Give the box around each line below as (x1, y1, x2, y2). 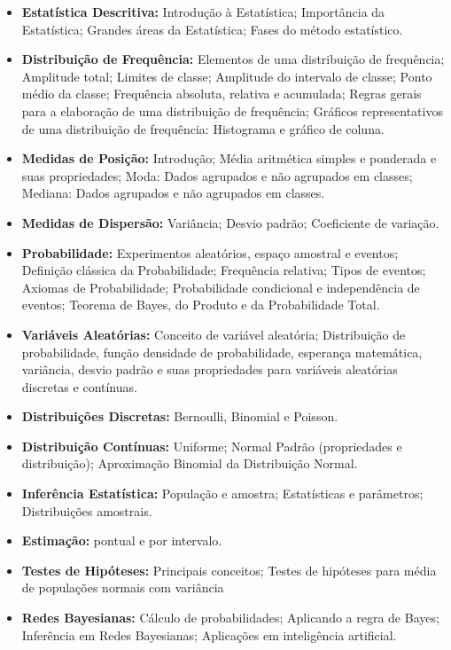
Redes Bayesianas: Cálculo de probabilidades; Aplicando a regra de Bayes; (21, 608, 439, 627)
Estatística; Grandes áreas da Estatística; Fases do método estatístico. (21, 20, 403, 38)
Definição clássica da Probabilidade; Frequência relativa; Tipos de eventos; (21, 261, 426, 279)
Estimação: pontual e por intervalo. (21, 531, 222, 550)
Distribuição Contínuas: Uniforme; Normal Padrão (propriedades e (21, 436, 402, 455)
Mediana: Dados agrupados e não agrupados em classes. (21, 184, 325, 202)
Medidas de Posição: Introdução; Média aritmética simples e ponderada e (21, 149, 437, 168)
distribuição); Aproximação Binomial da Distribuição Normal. (21, 454, 358, 473)
